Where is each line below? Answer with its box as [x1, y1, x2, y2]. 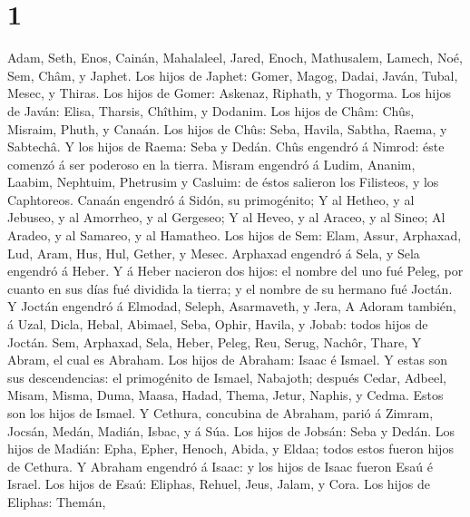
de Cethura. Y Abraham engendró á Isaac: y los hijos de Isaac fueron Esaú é [7, 456, 433, 475]
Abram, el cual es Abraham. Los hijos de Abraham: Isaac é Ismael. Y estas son [7, 350, 448, 369]
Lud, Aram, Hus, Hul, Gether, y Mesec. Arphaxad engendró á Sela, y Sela [7, 243, 420, 262]
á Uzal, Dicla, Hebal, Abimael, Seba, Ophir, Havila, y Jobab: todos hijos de [7, 315, 428, 334]
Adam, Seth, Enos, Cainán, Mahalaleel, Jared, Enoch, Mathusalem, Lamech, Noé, [7, 48, 463, 67]
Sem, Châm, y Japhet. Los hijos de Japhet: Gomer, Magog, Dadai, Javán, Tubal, [7, 65, 458, 84]
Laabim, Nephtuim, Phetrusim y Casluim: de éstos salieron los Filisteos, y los [7, 172, 439, 191]
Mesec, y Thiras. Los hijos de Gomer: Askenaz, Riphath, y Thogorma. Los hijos [7, 83, 451, 102]
